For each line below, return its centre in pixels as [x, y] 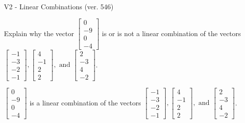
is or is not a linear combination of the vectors [171, 33]
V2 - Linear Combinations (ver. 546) [59, 6]
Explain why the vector [39, 33]
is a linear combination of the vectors [85, 102]
